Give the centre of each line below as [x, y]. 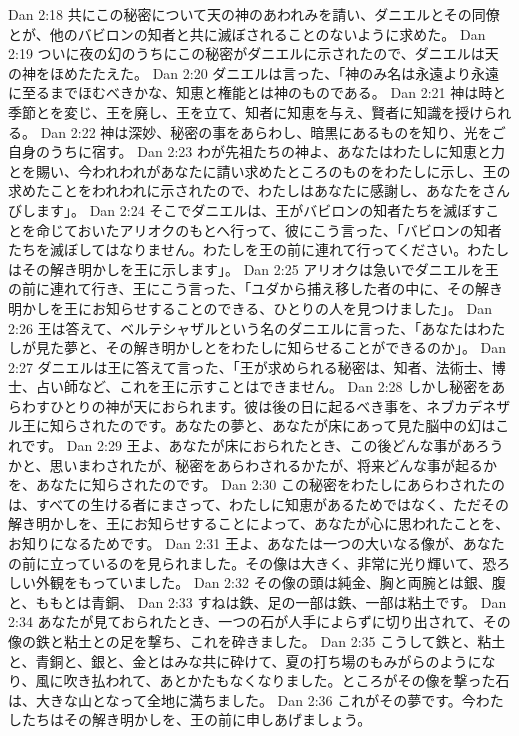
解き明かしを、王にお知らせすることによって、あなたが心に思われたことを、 [259, 523]
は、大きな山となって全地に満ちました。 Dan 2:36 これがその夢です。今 [242, 699]
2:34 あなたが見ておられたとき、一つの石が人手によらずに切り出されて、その [259, 621]
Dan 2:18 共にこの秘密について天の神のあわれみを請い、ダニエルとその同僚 [254, 14]
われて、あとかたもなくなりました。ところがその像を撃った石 [307, 680]
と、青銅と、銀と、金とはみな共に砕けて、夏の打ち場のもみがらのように [245, 660]
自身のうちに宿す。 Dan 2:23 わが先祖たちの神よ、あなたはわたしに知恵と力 [256, 151]
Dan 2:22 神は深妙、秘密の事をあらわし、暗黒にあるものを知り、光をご [273, 131]
